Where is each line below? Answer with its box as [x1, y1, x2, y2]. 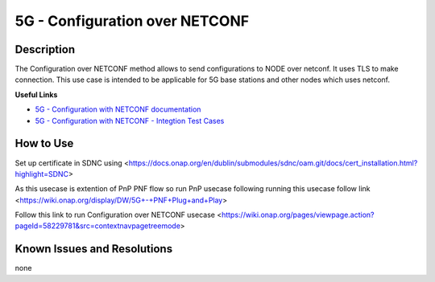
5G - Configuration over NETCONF [14, 12, 250, 30]
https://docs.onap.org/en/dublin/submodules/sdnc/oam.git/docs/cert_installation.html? [128, 157, 418, 168]
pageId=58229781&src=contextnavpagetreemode [14, 221, 181, 231]
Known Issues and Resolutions [14, 242, 173, 256]
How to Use [14, 137, 74, 150]
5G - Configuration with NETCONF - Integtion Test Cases [35, 116, 225, 125]
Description [14, 43, 76, 56]
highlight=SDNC [14, 169, 68, 178]
